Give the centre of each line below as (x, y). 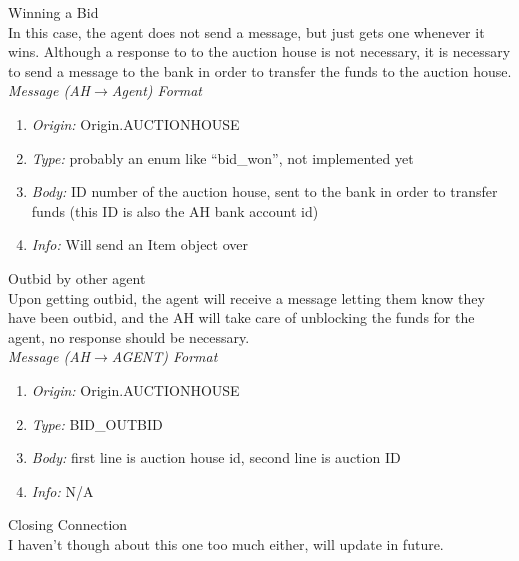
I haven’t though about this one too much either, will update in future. (226, 543)
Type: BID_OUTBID (97, 423)
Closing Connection (68, 524)
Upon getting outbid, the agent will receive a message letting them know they (246, 297)
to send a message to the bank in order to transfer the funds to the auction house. (260, 70)
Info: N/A (62, 490)
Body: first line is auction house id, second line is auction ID (216, 457)
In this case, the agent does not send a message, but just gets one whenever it (246, 31)
